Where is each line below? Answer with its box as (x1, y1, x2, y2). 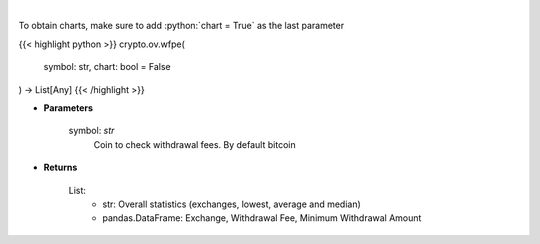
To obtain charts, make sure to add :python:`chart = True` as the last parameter (18, 20, 345, 32)
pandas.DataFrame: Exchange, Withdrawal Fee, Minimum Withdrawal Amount (102, 212, 422, 224)
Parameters (43, 101, 94, 114)
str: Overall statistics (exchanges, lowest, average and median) (102, 198, 362, 210)
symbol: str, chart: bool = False (43, 61, 171, 73)
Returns (43, 161, 78, 174)
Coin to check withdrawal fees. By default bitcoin (93, 138, 296, 150)
